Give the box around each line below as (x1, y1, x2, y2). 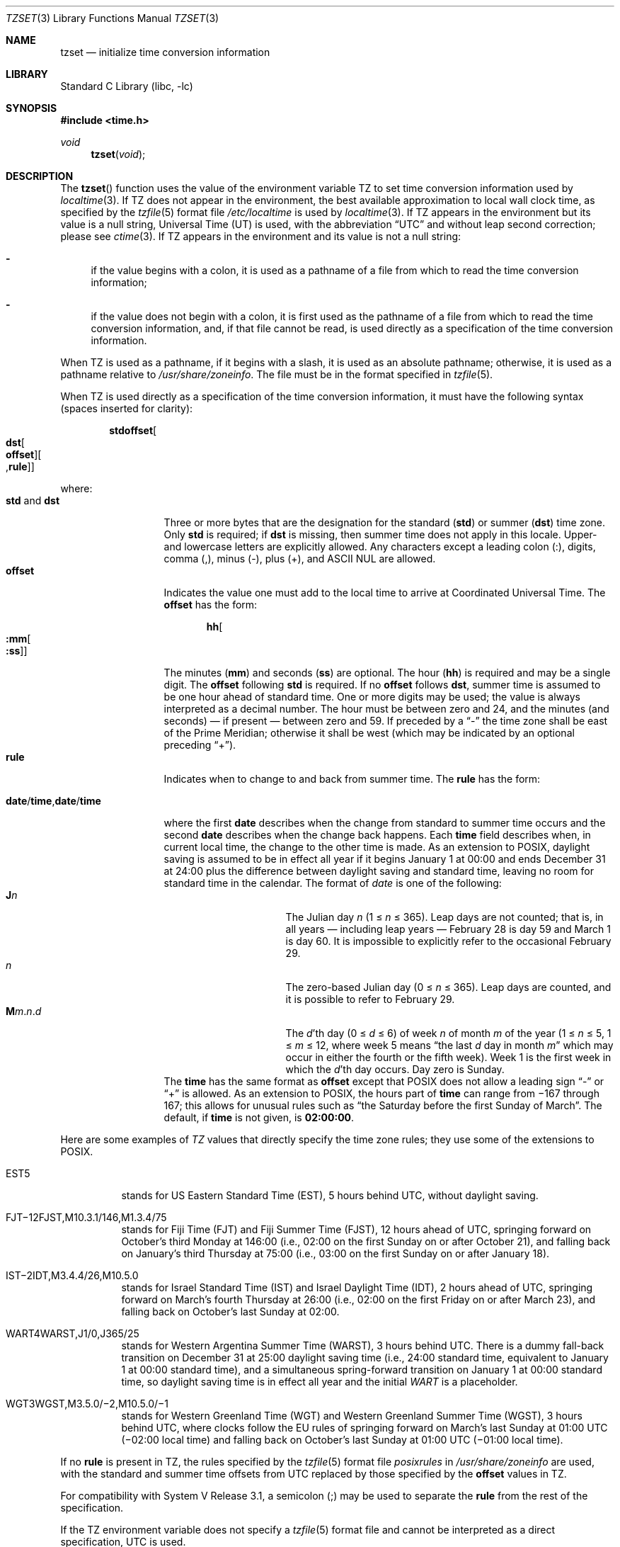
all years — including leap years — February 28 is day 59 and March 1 (285, 923, 611, 935)
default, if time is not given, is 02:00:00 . (163, 1111, 355, 1123)
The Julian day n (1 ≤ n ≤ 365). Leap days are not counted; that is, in (285, 911, 604, 923)
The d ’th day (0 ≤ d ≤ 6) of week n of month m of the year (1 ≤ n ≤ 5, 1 (285, 1027, 612, 1039)
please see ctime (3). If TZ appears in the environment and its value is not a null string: (60, 230, 461, 242)
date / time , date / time (6, 795, 101, 807)
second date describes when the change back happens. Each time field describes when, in (163, 829, 591, 841)
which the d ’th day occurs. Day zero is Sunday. (285, 1063, 505, 1075)
